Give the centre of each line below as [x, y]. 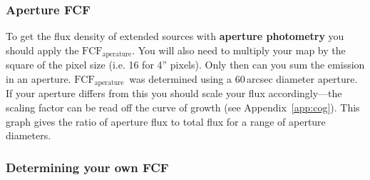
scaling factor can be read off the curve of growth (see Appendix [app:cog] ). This [183, 107]
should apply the [42, 50]
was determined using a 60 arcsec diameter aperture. [243, 78]
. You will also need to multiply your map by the [239, 50]
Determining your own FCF [87, 167]
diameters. [29, 135]
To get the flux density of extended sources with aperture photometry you [175, 36]
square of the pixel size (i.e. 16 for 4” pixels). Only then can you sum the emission [185, 65]
